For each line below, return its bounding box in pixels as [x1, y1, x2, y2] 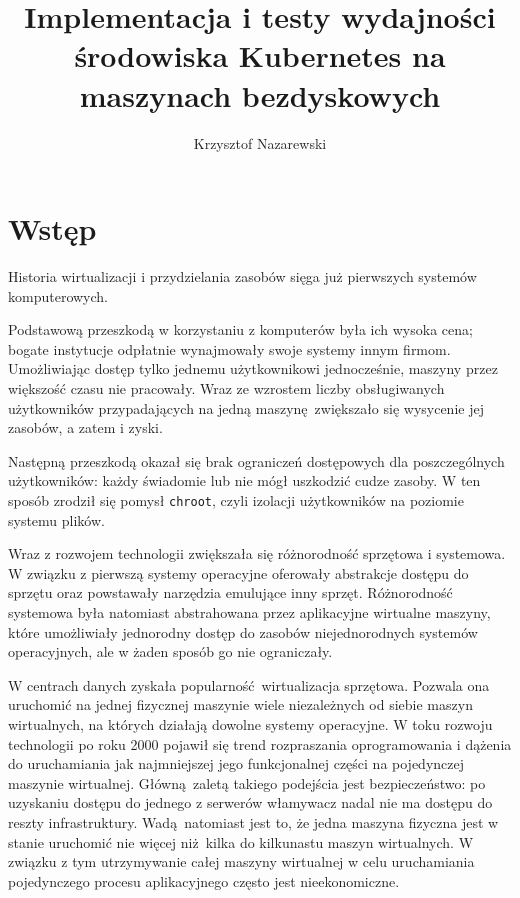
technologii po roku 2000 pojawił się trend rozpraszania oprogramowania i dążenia [8, 733, 512, 754]
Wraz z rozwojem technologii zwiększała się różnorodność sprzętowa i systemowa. [8, 543, 506, 564]
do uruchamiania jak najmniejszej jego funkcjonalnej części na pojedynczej [8, 753, 465, 774]
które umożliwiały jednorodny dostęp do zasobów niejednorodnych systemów [8, 621, 478, 642]
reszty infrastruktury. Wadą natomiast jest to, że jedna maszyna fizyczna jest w [8, 811, 499, 832]
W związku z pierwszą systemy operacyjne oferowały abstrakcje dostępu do [8, 562, 469, 583]
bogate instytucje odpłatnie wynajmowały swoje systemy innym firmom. [8, 338, 451, 359]
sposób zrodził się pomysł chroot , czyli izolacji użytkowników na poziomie [8, 489, 464, 510]
